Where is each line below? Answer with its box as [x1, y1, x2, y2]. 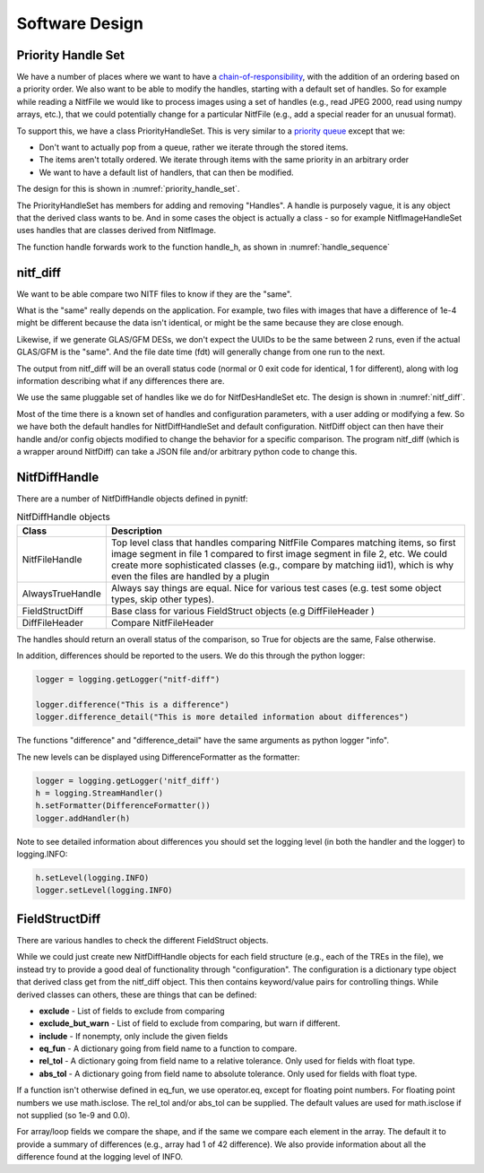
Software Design [16, 13, 143, 33]
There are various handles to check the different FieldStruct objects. [16, 934, 269, 945]
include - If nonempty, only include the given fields [39, 1030, 229, 1041]
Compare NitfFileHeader [110, 616, 214, 629]
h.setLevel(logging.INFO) [35, 873, 150, 883]
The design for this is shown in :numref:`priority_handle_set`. [16, 184, 240, 195]
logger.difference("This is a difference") [35, 699, 230, 709]
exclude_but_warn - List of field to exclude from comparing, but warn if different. [39, 1018, 341, 1029]
